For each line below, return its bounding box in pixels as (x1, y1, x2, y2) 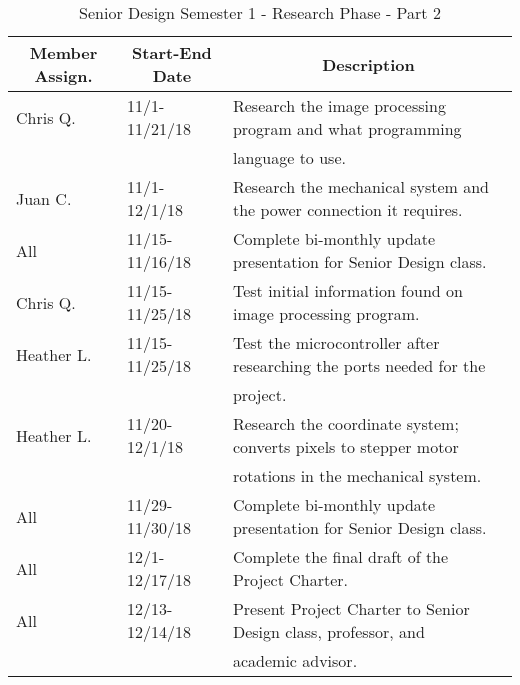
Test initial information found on (232, 279, 463, 302)
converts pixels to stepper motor (232, 435, 459, 458)
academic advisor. (232, 649, 358, 672)
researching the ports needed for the (232, 354, 486, 377)
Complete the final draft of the (232, 545, 449, 568)
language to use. (232, 146, 346, 169)
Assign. (34, 64, 93, 87)
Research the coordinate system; (232, 412, 459, 435)
